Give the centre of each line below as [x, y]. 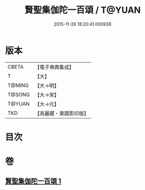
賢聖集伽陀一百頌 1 [33, 181]
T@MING [18, 85]
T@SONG [19, 94]
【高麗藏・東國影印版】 [62, 113]
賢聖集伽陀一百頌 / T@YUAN [83, 10]
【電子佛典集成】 [55, 67]
